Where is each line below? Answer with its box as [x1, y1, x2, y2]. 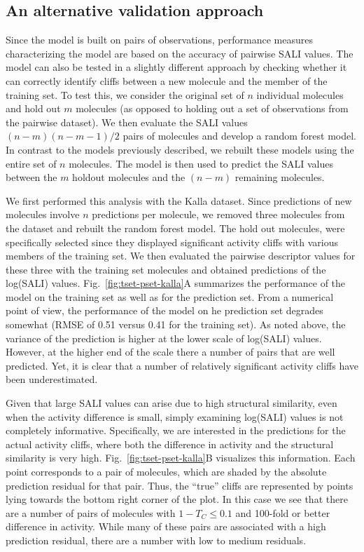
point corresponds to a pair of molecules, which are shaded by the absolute [6, 464, 327, 479]
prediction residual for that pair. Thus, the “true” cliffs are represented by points [6, 478, 353, 492]
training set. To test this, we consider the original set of [6, 87, 244, 102]
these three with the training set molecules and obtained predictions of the [6, 262, 326, 276]
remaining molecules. [234, 170, 325, 184]
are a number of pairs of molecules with [6, 505, 176, 520]
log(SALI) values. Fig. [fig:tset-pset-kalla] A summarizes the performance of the [6, 276, 346, 290]
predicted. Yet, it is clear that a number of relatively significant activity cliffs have [6, 358, 358, 372]
